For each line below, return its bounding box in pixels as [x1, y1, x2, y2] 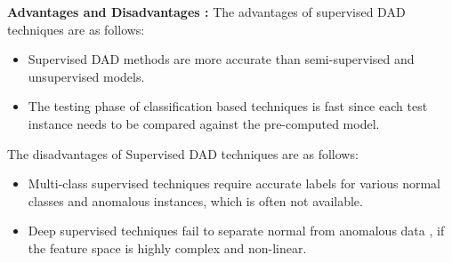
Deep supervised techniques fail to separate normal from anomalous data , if [28, 221, 445, 240]
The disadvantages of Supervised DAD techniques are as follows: [7, 144, 359, 163]
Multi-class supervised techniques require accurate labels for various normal [28, 174, 440, 193]
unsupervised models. [28, 67, 145, 85]
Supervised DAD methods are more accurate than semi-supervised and [28, 50, 415, 68]
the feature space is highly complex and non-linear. [28, 238, 307, 257]
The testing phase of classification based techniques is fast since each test [28, 97, 428, 116]
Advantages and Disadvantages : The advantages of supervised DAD [7, 3, 406, 20]
